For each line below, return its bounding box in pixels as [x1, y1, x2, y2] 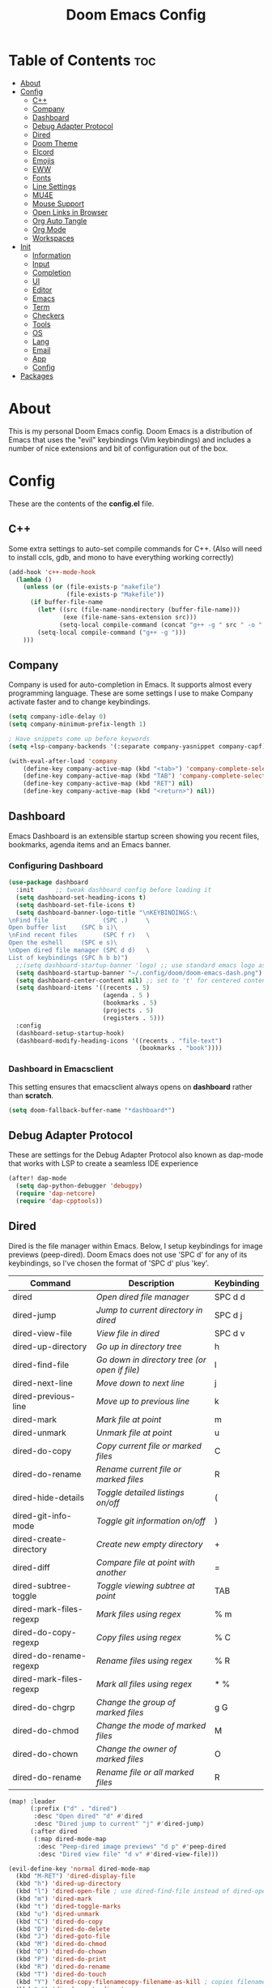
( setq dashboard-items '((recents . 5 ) [15, 983, 151, 992]
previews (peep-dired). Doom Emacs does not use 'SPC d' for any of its [8, 1249, 248, 1259]
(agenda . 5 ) [102, 992, 151, 1000]
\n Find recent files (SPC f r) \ [8, 931, 151, 940]
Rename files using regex [96, 1655, 193, 1666]
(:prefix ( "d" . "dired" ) [29, 1805, 117, 1813]
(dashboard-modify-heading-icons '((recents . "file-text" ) [15, 1036, 223, 1045]
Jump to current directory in [96, 1304, 203, 1315]
